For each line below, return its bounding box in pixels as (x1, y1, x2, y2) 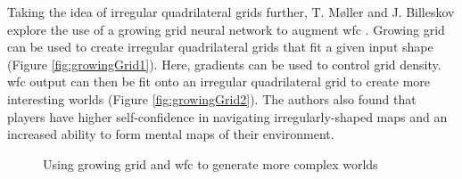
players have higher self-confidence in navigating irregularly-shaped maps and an (7, 107, 448, 126)
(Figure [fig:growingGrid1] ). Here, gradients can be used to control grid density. (7, 54, 441, 73)
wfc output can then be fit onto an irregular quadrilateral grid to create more (7, 72, 431, 91)
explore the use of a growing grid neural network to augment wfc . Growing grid (7, 20, 445, 38)
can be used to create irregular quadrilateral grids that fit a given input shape (7, 37, 433, 56)
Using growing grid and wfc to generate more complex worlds (43, 154, 378, 173)
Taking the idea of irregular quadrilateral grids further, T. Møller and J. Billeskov (7, 3, 455, 20)
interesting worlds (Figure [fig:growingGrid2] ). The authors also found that (7, 89, 417, 108)
